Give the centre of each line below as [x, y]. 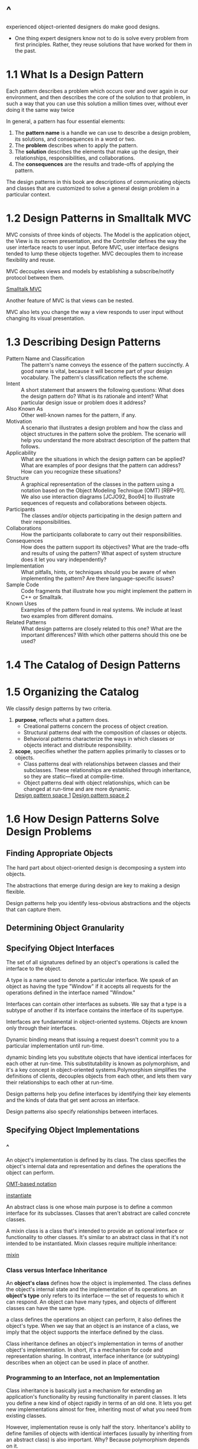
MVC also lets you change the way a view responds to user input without [95, 312]
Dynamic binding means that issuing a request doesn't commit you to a [92, 1040]
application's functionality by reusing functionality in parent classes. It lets [97, 1397]
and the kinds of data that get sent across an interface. [73, 1100]
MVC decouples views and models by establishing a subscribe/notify [90, 271]
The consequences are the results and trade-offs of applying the [94, 164]
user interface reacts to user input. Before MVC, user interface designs [92, 247]
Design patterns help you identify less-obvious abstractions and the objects [98, 903]
